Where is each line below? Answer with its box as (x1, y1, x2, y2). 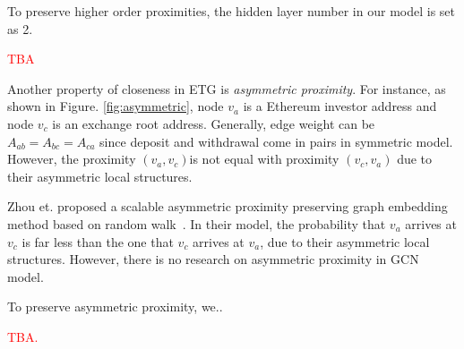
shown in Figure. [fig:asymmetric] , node (7, 97, 224, 115)
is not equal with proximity (189, 149, 339, 168)
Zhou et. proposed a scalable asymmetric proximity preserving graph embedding (7, 197, 448, 216)
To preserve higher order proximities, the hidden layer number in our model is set (7, 2, 455, 20)
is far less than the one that (21, 232, 174, 251)
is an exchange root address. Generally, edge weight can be (52, 114, 375, 132)
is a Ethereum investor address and (243, 97, 437, 115)
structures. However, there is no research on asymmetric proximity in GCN (7, 250, 419, 268)
